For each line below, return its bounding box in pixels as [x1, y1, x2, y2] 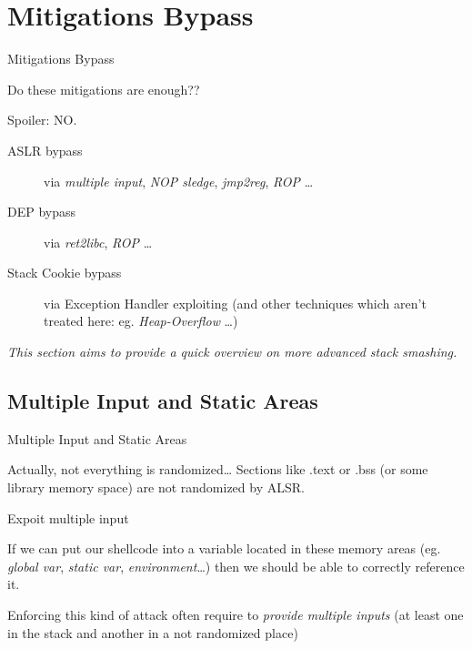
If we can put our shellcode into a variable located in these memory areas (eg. [7, 539, 441, 558]
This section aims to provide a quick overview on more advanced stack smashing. [7, 342, 457, 361]
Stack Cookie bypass [7, 263, 122, 282]
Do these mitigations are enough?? [7, 79, 200, 98]
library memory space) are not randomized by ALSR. [7, 478, 305, 497]
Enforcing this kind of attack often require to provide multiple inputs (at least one [7, 605, 464, 624]
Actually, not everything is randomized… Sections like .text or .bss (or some [7, 460, 428, 479]
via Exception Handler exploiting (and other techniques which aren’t [44, 293, 427, 312]
